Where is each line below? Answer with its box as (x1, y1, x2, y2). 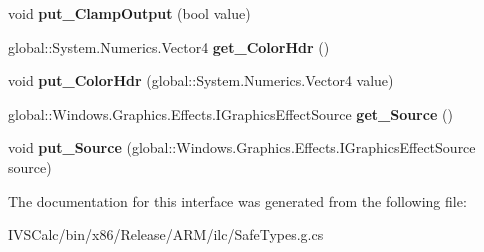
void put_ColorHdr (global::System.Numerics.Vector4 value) (8, 70, 394, 91)
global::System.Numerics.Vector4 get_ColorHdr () (8, 36, 330, 57)
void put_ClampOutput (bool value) (8, 3, 251, 23)
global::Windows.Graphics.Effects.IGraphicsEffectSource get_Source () (8, 103, 453, 124)
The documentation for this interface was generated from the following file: (8, 190, 467, 211)
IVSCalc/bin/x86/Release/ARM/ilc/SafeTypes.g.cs (8, 224, 324, 245)
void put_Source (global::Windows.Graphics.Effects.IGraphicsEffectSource (8, 137, 476, 158)
